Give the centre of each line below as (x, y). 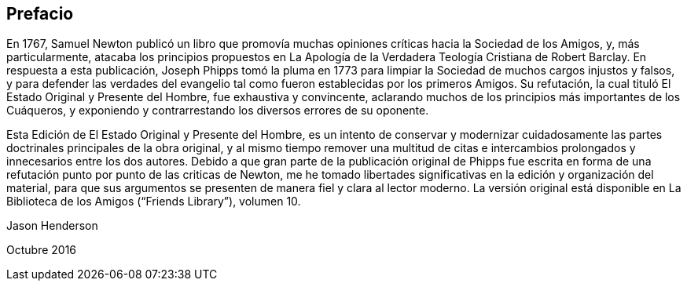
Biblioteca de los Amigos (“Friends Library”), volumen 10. (154, 202)
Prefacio (40, 14)
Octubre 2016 (42, 250)
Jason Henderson (52, 226)
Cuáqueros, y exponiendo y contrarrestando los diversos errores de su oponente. (218, 111)
